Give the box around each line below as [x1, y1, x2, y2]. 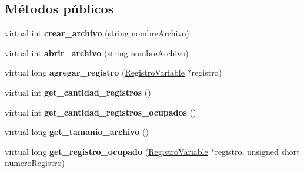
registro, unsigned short [215, 145, 300, 157]
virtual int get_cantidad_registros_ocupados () [5, 106, 196, 118]
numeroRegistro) [5, 157, 65, 169]
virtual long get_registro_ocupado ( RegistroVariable [5, 145, 208, 157]
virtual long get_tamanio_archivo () [5, 125, 149, 138]
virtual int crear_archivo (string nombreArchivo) [5, 27, 189, 39]
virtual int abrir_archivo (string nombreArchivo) [5, 46, 189, 59]
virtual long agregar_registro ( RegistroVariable [5, 66, 185, 79]
